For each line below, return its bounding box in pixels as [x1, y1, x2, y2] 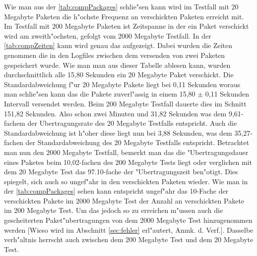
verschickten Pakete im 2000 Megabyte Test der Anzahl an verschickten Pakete [4, 195, 245, 205]
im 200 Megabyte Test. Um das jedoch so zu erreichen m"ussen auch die [4, 205, 223, 215]
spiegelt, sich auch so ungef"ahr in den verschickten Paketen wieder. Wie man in [4, 176, 248, 186]
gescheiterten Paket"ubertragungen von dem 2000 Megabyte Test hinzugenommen [4, 215, 253, 225]
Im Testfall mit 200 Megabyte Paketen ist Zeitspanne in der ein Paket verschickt [4, 21, 249, 31]
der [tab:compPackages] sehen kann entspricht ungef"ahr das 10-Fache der [4, 186, 229, 196]
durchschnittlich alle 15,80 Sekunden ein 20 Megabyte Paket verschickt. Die [4, 69, 234, 80]
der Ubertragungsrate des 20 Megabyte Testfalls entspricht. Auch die [27, 118, 237, 128]
